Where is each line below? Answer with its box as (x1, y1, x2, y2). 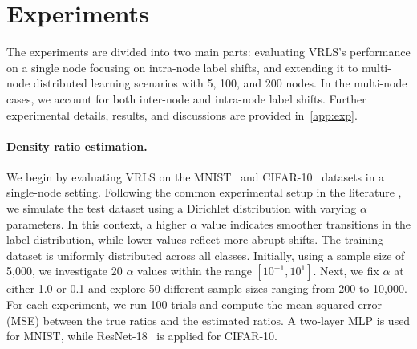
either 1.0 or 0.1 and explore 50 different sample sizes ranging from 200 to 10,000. (6, 280, 407, 297)
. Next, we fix (313, 262, 379, 279)
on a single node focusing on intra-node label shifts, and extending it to (6, 59, 358, 75)
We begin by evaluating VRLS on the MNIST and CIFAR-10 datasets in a (6, 168, 385, 185)
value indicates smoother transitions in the (200, 215, 411, 232)
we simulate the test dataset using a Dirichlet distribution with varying (6, 200, 357, 217)
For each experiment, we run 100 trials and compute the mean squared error (6, 296, 383, 313)
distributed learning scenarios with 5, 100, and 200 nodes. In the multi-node (33, 75, 407, 91)
